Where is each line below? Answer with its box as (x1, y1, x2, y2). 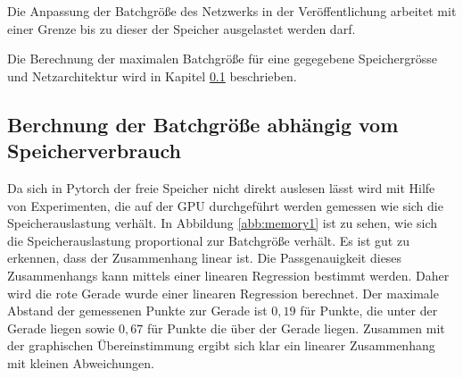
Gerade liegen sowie (7, 318, 115, 337)
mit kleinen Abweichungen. (7, 353, 154, 372)
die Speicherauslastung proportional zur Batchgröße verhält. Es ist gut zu (7, 231, 409, 249)
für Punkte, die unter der (300, 301, 438, 320)
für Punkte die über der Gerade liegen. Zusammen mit (146, 318, 445, 337)
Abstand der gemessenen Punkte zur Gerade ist (7, 301, 268, 320)
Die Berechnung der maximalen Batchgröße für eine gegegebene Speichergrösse (7, 49, 437, 68)
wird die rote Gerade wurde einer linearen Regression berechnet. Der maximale (7, 283, 439, 302)
